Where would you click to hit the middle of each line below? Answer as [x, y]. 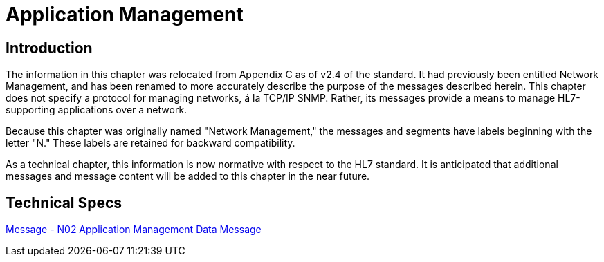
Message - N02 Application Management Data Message [134, 230]
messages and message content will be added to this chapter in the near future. [188, 176]
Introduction [49, 48]
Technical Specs [64, 203]
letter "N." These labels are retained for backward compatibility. [150, 143]
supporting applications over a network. [97, 110]
